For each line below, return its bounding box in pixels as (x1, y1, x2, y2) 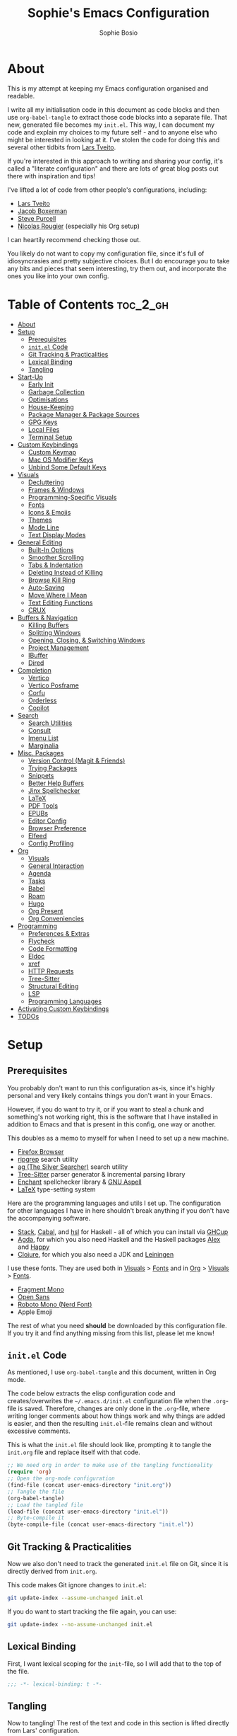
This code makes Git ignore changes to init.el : (7, 1581, 147, 1589)
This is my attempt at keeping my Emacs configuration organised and (7, 84, 209, 93)
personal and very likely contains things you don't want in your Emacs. (7, 1091, 213, 1100)
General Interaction (28, 862, 85, 870)
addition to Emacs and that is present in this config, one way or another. (7, 1120, 217, 1129)
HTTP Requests (28, 966, 74, 975)
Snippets (28, 771, 54, 780)
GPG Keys (28, 418, 58, 426)
